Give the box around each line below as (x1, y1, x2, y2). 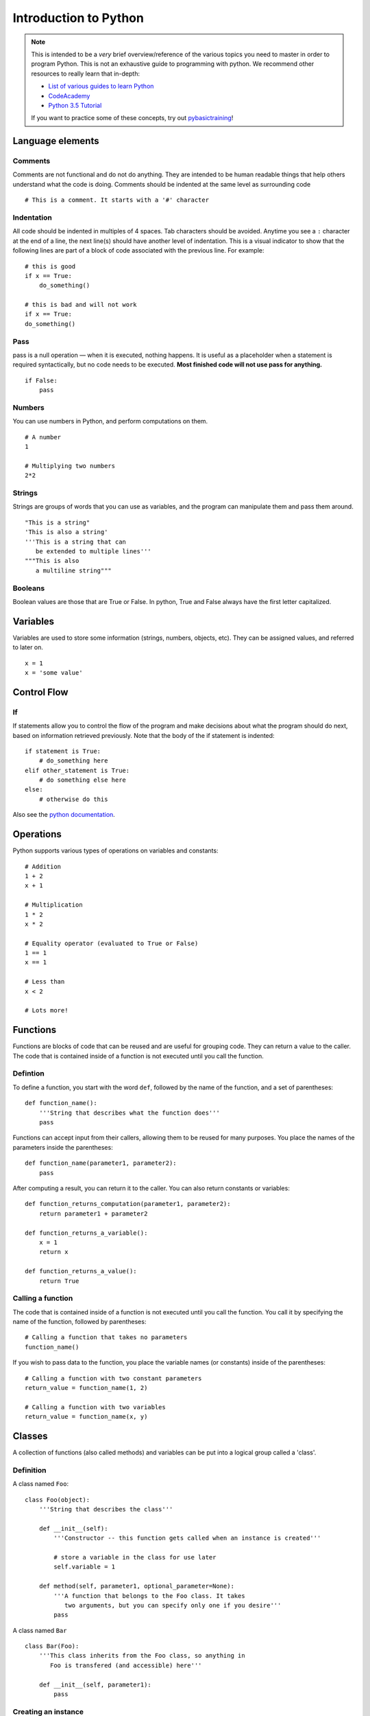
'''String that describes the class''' (38, 1505, 173, 1513)
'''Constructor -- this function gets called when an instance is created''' (53, 1534, 321, 1542)
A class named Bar (12, 1626, 67, 1634)
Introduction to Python (12, 10, 144, 25)
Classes (12, 1430, 48, 1441)
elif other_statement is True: (25, 766, 130, 774)
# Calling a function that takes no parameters (25, 1334, 188, 1341)
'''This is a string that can (25, 537, 127, 546)
